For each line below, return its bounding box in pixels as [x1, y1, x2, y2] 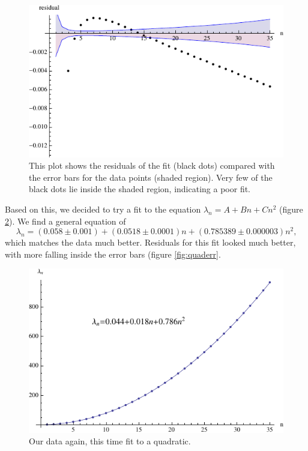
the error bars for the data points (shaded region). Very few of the [29, 171, 273, 183]
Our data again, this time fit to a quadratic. [29, 435, 191, 447]
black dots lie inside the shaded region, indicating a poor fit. [29, 183, 251, 195]
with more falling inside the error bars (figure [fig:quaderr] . [5, 247, 221, 260]
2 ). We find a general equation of [5, 214, 126, 227]
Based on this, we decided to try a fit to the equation [5, 202, 201, 215]
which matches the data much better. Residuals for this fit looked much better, [5, 236, 296, 249]
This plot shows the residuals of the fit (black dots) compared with [29, 159, 275, 172]
